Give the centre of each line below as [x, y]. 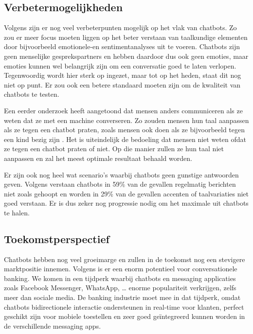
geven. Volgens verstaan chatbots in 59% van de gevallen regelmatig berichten [120, 184]
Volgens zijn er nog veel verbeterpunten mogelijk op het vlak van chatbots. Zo [120, 27]
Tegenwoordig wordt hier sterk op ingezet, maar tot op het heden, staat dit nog [123, 75]
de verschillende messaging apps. [53, 325]
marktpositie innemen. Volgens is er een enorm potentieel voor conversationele [121, 269]
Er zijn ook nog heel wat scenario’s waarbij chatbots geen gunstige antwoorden [121, 174]
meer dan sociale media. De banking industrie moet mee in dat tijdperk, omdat [122, 297]
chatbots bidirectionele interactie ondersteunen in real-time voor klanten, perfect [124, 307]
